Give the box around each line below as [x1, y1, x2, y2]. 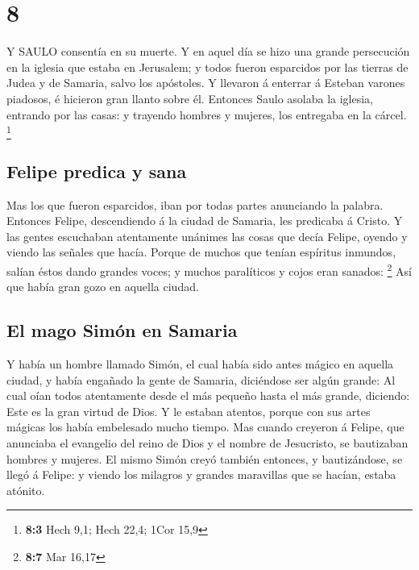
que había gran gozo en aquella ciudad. [6, 278, 199, 295]
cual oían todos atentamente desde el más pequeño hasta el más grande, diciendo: [6, 387, 410, 404]
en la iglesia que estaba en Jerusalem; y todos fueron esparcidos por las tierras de [6, 58, 409, 75]
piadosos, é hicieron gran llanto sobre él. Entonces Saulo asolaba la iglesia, [6, 89, 373, 106]
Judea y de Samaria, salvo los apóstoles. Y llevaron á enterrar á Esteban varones [6, 74, 405, 91]
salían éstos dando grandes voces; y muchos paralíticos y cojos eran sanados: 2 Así [6, 260, 412, 279]
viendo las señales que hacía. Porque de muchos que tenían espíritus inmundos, [6, 243, 396, 260]
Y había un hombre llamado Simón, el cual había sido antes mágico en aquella [6, 356, 394, 372]
